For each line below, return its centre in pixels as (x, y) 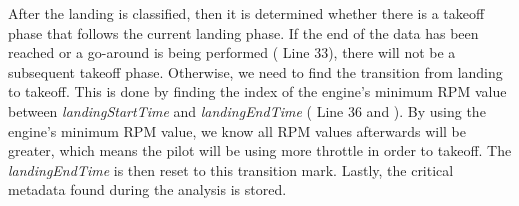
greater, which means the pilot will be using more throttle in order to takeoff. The (260, 150)
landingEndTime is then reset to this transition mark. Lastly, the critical (231, 169)
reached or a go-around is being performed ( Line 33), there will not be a (232, 52)
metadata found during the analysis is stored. (147, 189)
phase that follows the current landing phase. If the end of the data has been (243, 32)
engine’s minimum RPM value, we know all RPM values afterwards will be (237, 130)
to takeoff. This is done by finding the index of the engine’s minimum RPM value (257, 91)
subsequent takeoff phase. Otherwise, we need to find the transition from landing (255, 71)
